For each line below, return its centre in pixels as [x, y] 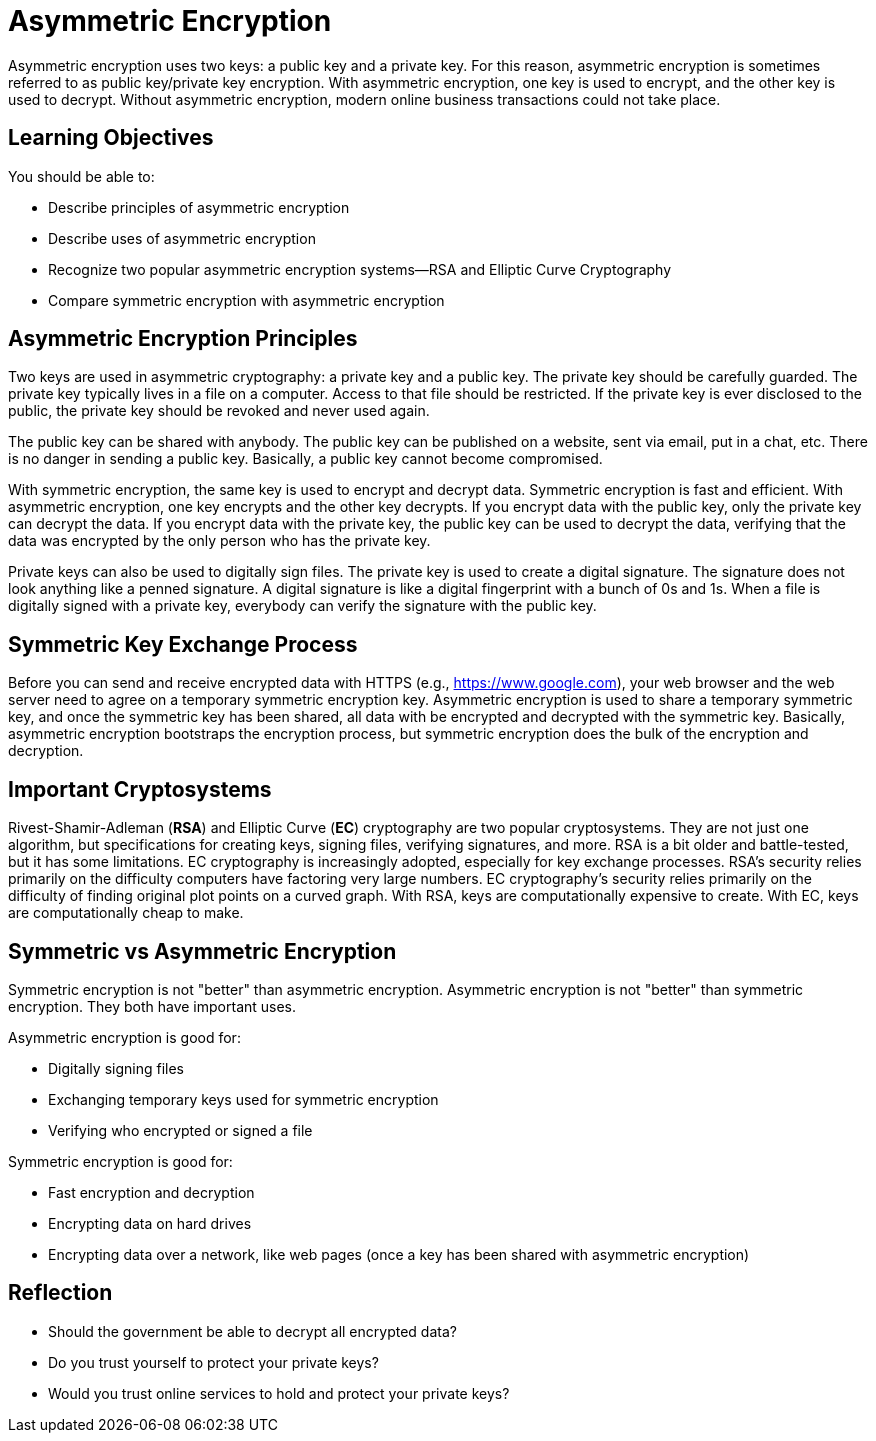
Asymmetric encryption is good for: [124, 1037]
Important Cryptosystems [140, 789]
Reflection [60, 1293]
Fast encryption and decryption [151, 1192]
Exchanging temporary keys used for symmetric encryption [243, 1099]
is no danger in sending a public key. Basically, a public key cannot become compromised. [305, 459]
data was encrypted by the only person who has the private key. [219, 541]
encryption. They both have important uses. [152, 1006]
